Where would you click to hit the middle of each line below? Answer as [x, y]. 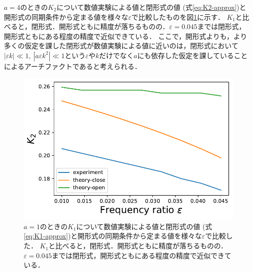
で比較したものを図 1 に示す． [178, 17]
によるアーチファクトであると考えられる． [73, 66]
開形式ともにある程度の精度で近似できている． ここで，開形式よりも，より [126, 36]
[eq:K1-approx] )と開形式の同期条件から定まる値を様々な [113, 236]
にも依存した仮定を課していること [192, 55]
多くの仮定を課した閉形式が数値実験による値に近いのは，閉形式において [121, 46]
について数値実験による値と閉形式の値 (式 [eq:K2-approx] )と [151, 7]
